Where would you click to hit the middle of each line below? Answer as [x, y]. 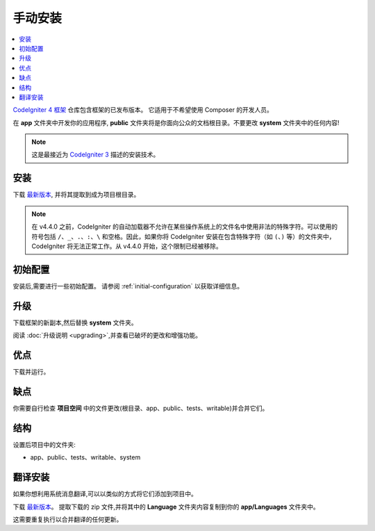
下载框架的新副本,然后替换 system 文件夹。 [75, 322]
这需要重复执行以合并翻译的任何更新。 [68, 519]
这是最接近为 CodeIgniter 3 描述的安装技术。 [95, 155]
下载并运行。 [31, 372]
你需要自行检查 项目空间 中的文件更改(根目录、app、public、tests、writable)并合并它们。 [141, 408]
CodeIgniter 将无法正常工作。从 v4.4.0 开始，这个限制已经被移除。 [127, 246]
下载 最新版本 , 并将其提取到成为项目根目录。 [76, 195]
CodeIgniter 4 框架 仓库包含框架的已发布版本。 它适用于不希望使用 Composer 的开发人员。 [143, 110]
